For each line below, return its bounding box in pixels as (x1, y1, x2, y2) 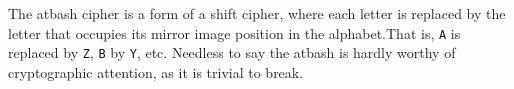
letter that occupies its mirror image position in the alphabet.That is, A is (8, 22, 461, 43)
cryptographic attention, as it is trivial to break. (8, 61, 304, 82)
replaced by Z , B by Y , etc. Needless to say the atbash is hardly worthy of (8, 42, 456, 63)
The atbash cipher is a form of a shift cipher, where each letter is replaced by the (8, 3, 506, 23)
